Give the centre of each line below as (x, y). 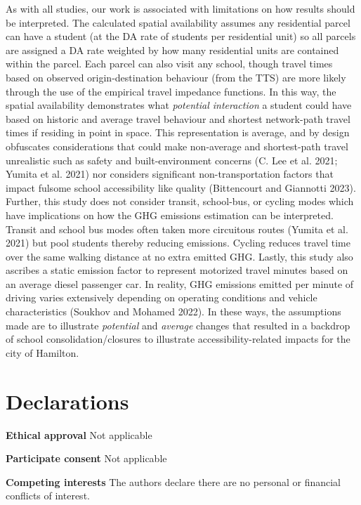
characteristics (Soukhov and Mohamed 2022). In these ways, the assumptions (173, 311)
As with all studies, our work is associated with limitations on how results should (180, 8)
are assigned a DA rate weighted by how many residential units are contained (172, 50)
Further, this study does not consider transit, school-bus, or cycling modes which (180, 201)
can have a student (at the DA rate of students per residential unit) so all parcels (181, 36)
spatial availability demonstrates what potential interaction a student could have (179, 105)
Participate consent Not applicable (86, 458)
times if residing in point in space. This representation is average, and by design (178, 132)
